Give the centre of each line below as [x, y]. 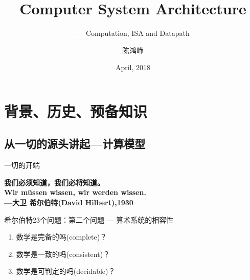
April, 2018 [133, 67]
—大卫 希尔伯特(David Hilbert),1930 [69, 202]
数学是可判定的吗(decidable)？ [66, 271]
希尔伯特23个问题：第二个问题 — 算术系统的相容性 [89, 219]
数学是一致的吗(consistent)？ [63, 254]
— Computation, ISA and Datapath [133, 33]
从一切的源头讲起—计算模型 [75, 144]
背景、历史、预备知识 [76, 111]
